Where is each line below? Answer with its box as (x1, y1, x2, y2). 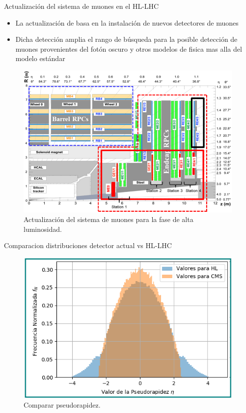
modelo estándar (15, 53, 65, 64)
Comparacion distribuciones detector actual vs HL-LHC (4, 240, 172, 251)
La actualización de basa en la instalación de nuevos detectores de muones (15, 17, 239, 28)
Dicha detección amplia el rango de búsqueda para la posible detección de (15, 34, 238, 44)
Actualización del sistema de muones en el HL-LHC (4, 1, 159, 11)
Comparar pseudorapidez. (24, 400, 101, 410)
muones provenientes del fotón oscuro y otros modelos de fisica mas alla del (15, 43, 242, 54)
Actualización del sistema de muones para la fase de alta (24, 214, 193, 224)
